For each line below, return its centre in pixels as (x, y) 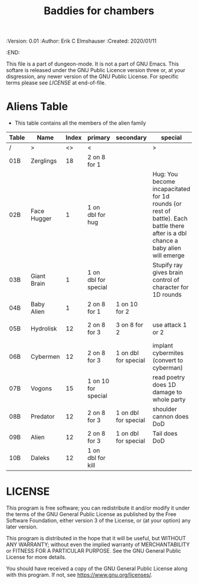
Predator (42, 417)
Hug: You (165, 174)
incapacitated (171, 189)
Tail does (165, 434)
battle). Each (170, 219)
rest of (161, 211)
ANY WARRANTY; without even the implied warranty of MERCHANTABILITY (98, 544)
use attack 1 (170, 325)
